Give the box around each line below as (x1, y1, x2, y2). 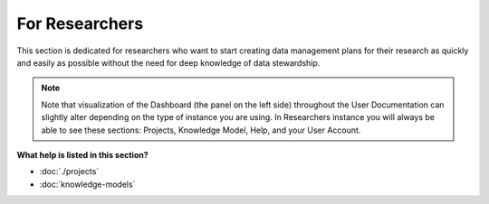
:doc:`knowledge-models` (39, 179, 136, 190)
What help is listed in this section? (16, 149, 149, 160)
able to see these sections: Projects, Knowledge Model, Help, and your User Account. (41, 125, 361, 135)
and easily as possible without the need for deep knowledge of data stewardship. (16, 57, 321, 68)
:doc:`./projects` (39, 166, 100, 177)
